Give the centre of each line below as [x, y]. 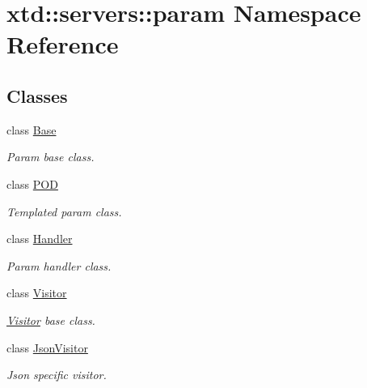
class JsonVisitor [47, 347]
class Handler [40, 239]
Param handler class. [59, 265]
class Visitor [37, 293]
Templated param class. [64, 211]
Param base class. [51, 157]
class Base [32, 129]
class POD [32, 183]
